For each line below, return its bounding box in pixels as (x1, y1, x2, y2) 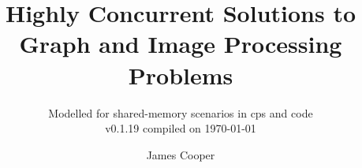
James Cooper (146, 146, 215, 162)
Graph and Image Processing (19, 28, 342, 60)
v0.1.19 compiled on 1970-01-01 (105, 120, 256, 136)
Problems (128, 58, 233, 91)
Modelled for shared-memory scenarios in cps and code (48, 104, 313, 121)
